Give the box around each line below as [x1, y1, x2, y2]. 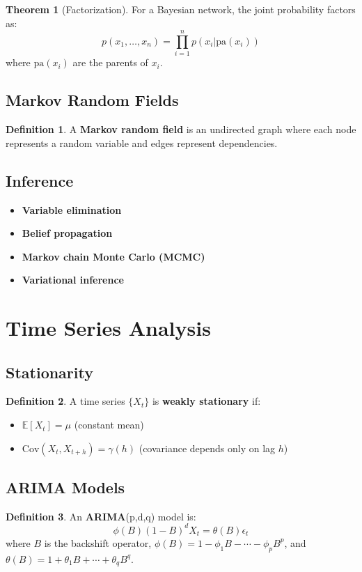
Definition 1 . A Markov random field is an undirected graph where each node [6, 122, 356, 137]
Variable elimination [22, 202, 122, 217]
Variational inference [22, 272, 124, 287]
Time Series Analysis [6, 314, 211, 342]
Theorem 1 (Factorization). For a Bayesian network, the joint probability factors [6, 2, 356, 16]
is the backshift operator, [44, 535, 152, 550]
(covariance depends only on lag [139, 440, 276, 455]
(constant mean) [74, 417, 144, 432]
